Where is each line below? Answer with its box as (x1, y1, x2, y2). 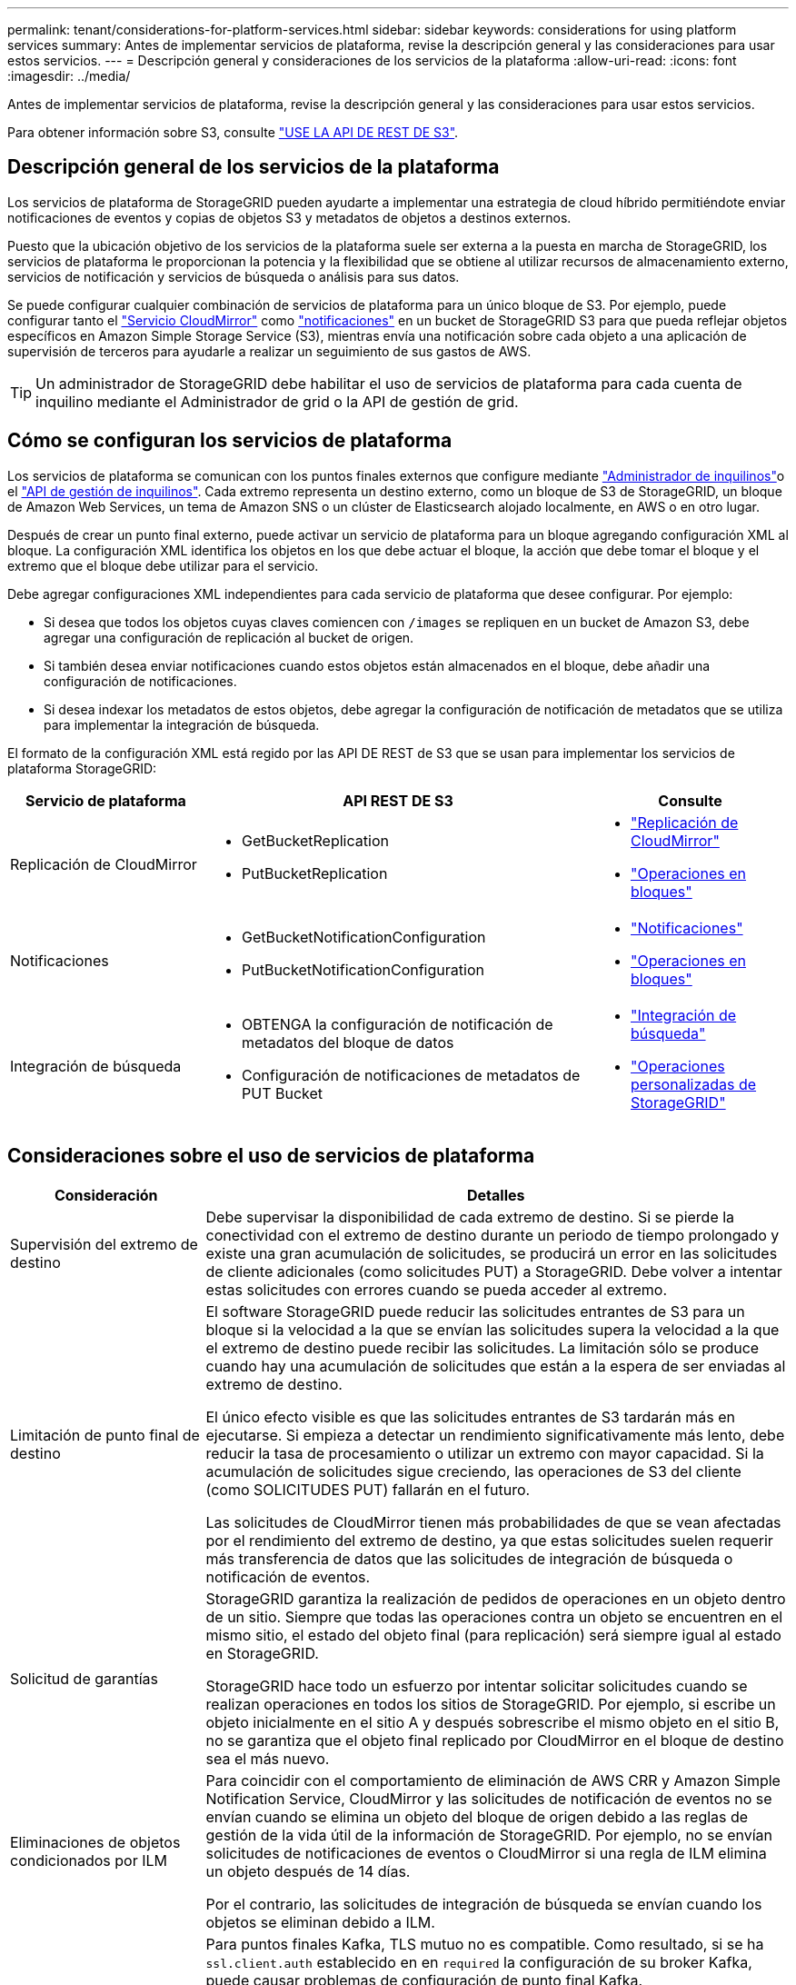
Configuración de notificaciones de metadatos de (242, 1065, 581, 1084)
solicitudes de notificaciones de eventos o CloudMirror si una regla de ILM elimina (205, 1843, 767, 1862)
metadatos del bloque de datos (242, 1032, 454, 1052)
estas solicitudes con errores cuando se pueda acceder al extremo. (205, 1280, 667, 1299)
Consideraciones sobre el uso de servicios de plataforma (7, 1144, 535, 1168)
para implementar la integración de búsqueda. (44, 716, 320, 733)
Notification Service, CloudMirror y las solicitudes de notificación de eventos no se (205, 1789, 772, 1808)
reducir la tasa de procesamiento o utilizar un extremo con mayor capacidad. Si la (205, 1443, 764, 1462)
